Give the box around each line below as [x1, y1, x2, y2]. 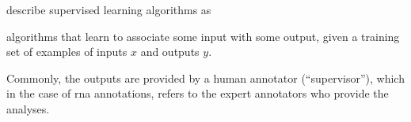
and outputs [140, 43, 200, 60]
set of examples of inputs [6, 43, 127, 60]
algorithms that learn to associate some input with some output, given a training [6, 28, 400, 44]
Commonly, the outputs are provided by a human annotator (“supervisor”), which [6, 69, 405, 86]
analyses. [6, 100, 50, 116]
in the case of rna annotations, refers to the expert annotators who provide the [6, 85, 389, 102]
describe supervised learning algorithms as [6, 2, 211, 17]
